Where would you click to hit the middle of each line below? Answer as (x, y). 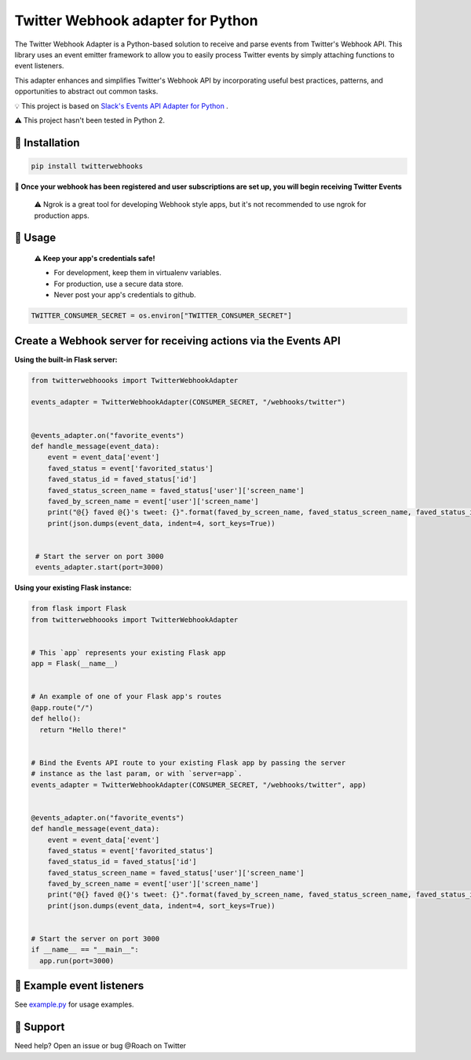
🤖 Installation (47, 143)
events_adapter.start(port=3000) (100, 567)
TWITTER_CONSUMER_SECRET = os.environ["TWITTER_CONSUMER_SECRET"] (161, 316)
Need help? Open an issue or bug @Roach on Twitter (100, 1046)
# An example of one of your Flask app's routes (126, 697)
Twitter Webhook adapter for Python (136, 20)
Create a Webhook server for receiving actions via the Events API (177, 341)
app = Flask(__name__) (75, 664)
